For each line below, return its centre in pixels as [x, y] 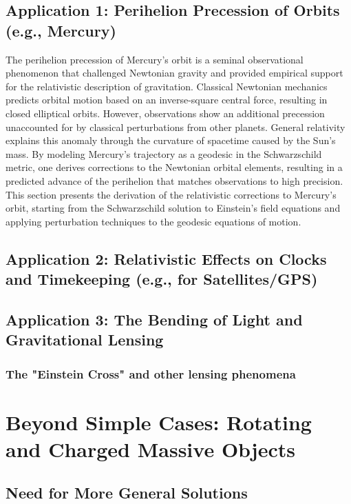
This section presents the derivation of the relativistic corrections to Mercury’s [171, 194]
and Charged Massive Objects [150, 448]
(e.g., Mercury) [61, 30]
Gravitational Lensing [85, 340]
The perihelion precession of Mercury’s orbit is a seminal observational [155, 59]
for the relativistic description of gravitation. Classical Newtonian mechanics [167, 86]
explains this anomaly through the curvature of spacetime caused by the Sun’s [171, 140]
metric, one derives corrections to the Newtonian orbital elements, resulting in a [174, 167]
